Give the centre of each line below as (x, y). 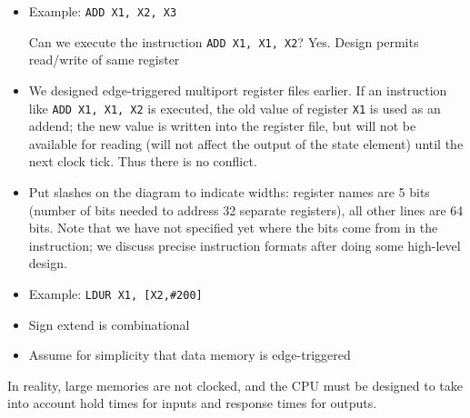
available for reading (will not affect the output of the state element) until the (246, 143)
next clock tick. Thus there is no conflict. (143, 161)
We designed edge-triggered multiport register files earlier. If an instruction (238, 90)
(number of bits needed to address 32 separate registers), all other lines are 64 (246, 209)
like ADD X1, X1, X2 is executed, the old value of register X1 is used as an (235, 108)
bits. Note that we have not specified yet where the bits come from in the (233, 228)
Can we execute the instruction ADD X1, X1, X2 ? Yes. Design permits (224, 41)
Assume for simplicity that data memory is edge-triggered (190, 355)
